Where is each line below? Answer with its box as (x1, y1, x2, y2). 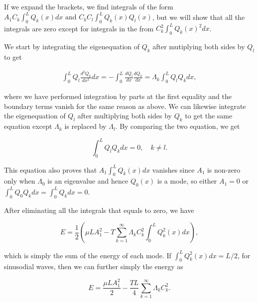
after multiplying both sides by (77, 110, 172, 121)
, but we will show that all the (152, 11, 245, 22)
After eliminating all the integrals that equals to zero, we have (4, 204, 194, 215)
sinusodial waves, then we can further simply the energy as (4, 261, 183, 272)
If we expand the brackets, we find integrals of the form (4, 1, 173, 11)
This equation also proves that (4, 164, 97, 175)
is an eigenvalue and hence (47, 176, 129, 186)
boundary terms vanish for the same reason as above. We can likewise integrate (4, 101, 246, 111)
